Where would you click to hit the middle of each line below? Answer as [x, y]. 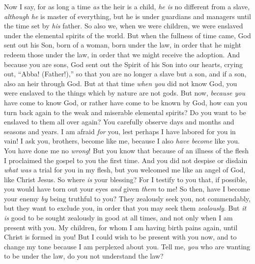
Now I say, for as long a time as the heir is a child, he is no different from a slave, [127, 6]
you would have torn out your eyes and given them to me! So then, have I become [127, 189]
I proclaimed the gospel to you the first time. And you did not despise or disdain [126, 160]
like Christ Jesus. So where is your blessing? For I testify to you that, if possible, [126, 179]
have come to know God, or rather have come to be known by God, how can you [126, 102]
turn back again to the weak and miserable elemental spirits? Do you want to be [125, 112]
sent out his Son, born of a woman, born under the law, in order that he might [123, 45]
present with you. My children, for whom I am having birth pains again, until [121, 227]
